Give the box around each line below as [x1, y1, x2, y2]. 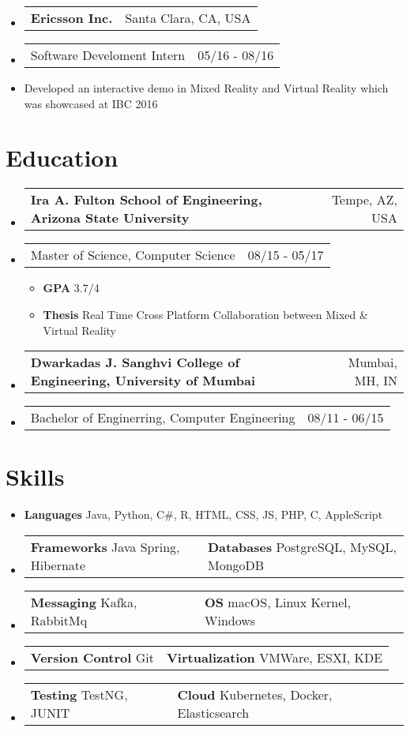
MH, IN [354, 371, 397, 390]
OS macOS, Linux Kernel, [204, 592, 352, 611]
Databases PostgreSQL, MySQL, [207, 537, 397, 556]
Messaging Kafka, [30, 592, 137, 611]
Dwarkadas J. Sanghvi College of [30, 353, 240, 372]
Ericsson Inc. [30, 9, 113, 27]
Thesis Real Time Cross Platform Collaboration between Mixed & [43, 306, 368, 322]
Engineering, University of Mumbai [30, 371, 256, 390]
